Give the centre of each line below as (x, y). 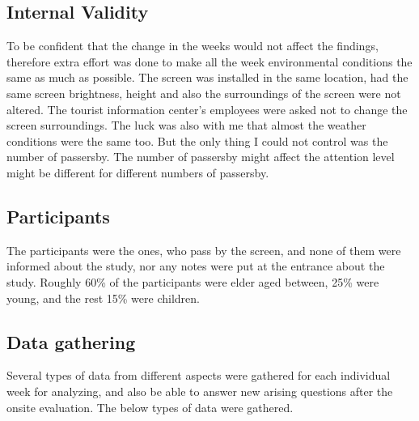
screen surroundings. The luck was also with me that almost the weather (186, 125)
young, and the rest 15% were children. (103, 298)
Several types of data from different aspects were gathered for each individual (199, 375)
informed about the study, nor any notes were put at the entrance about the (196, 266)
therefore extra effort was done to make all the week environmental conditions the (209, 61)
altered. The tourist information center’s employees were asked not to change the (207, 109)
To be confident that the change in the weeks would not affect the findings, (193, 46)
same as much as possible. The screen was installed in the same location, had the (207, 77)
